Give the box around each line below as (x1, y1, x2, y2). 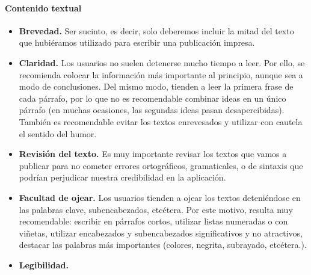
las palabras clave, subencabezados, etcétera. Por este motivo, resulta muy (19, 203, 293, 215)
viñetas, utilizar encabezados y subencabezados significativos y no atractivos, (19, 226, 303, 239)
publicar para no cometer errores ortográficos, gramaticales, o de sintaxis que (19, 159, 303, 171)
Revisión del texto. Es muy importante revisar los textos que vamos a (19, 147, 287, 160)
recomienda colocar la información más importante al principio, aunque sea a (19, 68, 303, 81)
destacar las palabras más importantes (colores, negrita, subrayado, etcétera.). (19, 238, 307, 251)
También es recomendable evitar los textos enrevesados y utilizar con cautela (19, 115, 303, 128)
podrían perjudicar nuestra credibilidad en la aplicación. (19, 171, 226, 184)
